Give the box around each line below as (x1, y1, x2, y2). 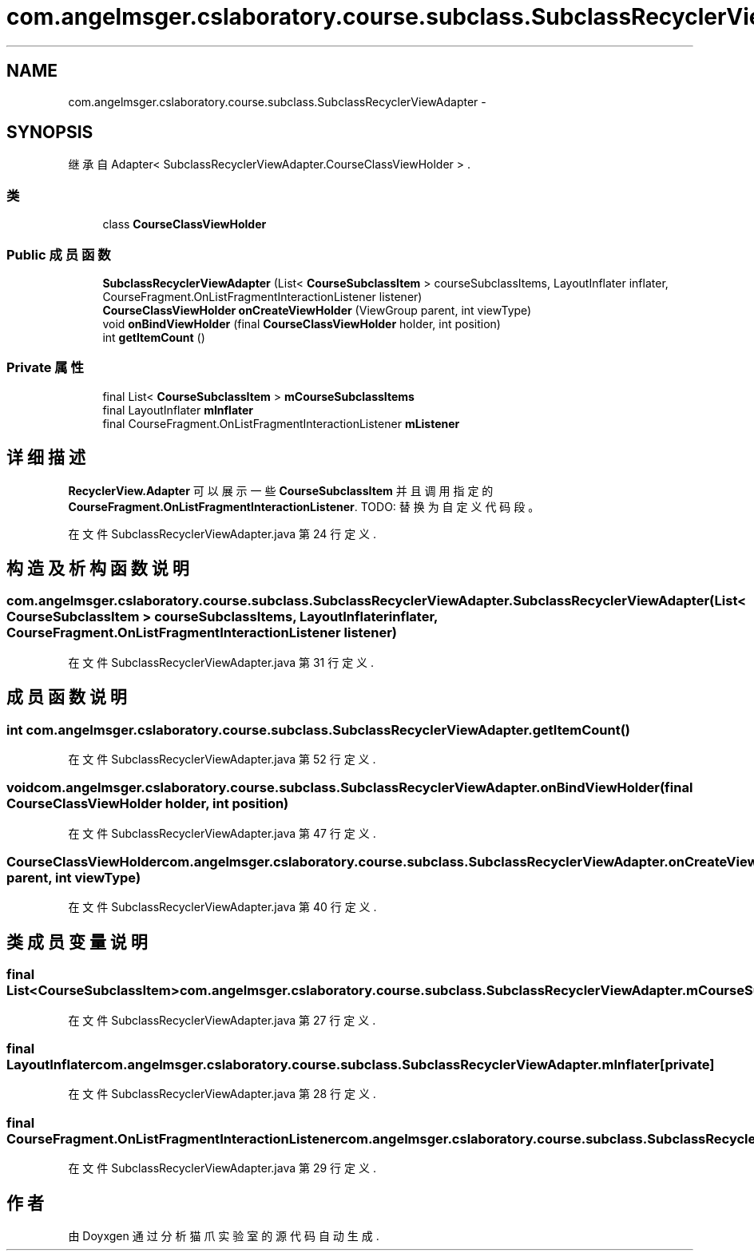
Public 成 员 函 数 (6, 246, 111, 263)
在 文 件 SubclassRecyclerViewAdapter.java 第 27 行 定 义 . (68, 1013, 376, 1027)
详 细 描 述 (6, 447, 85, 468)
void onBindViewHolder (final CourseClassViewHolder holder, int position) (102, 316, 501, 331)
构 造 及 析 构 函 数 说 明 (6, 557, 189, 578)
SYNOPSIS (6, 122, 93, 143)
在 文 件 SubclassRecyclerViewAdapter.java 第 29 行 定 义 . (68, 1161, 376, 1176)
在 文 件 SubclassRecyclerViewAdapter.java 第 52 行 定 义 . (68, 751, 376, 766)
